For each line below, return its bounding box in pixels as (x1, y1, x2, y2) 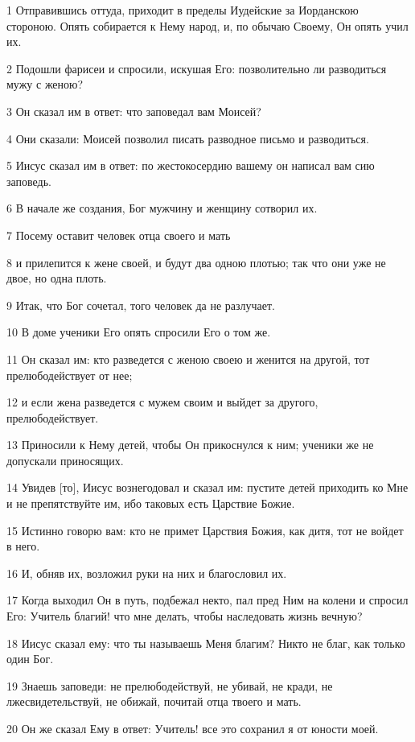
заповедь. (6, 172, 52, 189)
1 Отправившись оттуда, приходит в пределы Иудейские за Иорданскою (6, 2, 359, 18)
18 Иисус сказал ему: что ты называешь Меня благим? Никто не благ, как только (6, 634, 405, 651)
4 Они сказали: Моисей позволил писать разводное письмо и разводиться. (6, 130, 369, 146)
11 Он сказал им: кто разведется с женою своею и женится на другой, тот (6, 350, 370, 367)
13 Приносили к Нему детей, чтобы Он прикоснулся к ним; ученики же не (6, 436, 374, 453)
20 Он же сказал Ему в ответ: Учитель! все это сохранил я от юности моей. (6, 720, 379, 736)
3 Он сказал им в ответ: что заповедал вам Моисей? (6, 102, 261, 119)
